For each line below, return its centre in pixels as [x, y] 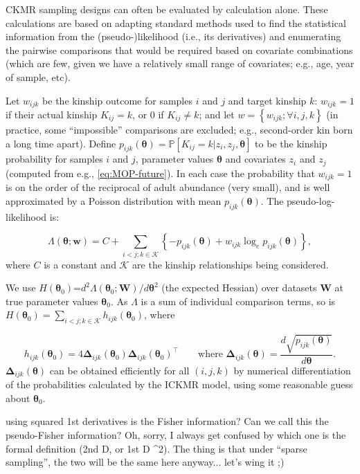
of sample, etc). [38, 76]
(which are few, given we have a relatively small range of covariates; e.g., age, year [180, 63]
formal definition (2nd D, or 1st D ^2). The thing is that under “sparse [156, 448]
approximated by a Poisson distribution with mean [114, 200]
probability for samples [54, 159]
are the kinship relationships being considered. [231, 264]
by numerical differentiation [292, 370]
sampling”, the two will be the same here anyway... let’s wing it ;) [145, 462]
